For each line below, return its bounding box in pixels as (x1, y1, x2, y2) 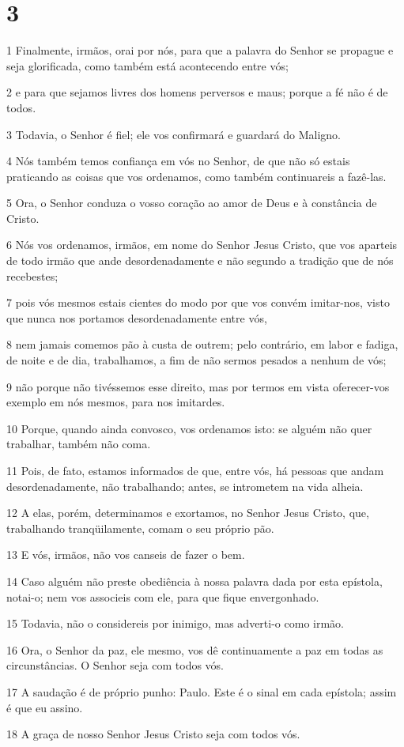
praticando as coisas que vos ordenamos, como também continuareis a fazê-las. (6, 168, 387, 184)
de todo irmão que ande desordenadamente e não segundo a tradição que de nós (6, 252, 394, 269)
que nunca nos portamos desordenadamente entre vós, (6, 309, 267, 326)
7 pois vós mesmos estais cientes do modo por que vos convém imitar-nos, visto (6, 294, 390, 311)
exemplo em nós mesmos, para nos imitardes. (6, 394, 225, 410)
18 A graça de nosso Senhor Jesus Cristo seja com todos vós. (6, 726, 300, 742)
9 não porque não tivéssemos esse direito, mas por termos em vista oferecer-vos (6, 378, 390, 394)
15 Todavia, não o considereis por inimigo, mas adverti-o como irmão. (6, 615, 344, 632)
